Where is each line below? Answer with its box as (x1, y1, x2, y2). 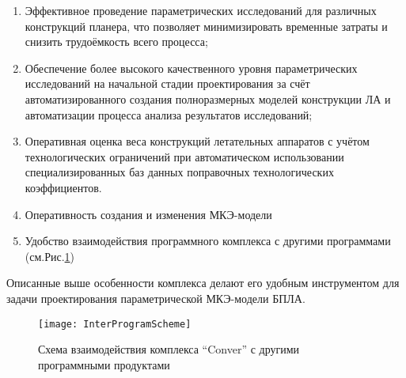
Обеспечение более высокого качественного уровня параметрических (25, 59, 358, 76)
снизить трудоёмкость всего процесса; (25, 33, 208, 50)
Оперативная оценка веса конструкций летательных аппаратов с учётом (25, 133, 370, 149)
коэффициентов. (25, 179, 102, 195)
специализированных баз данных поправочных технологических (25, 164, 334, 180)
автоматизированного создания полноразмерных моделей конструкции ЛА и (25, 90, 391, 107)
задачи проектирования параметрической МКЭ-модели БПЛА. (6, 289, 305, 306)
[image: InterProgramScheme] (38, 318, 192, 330)
